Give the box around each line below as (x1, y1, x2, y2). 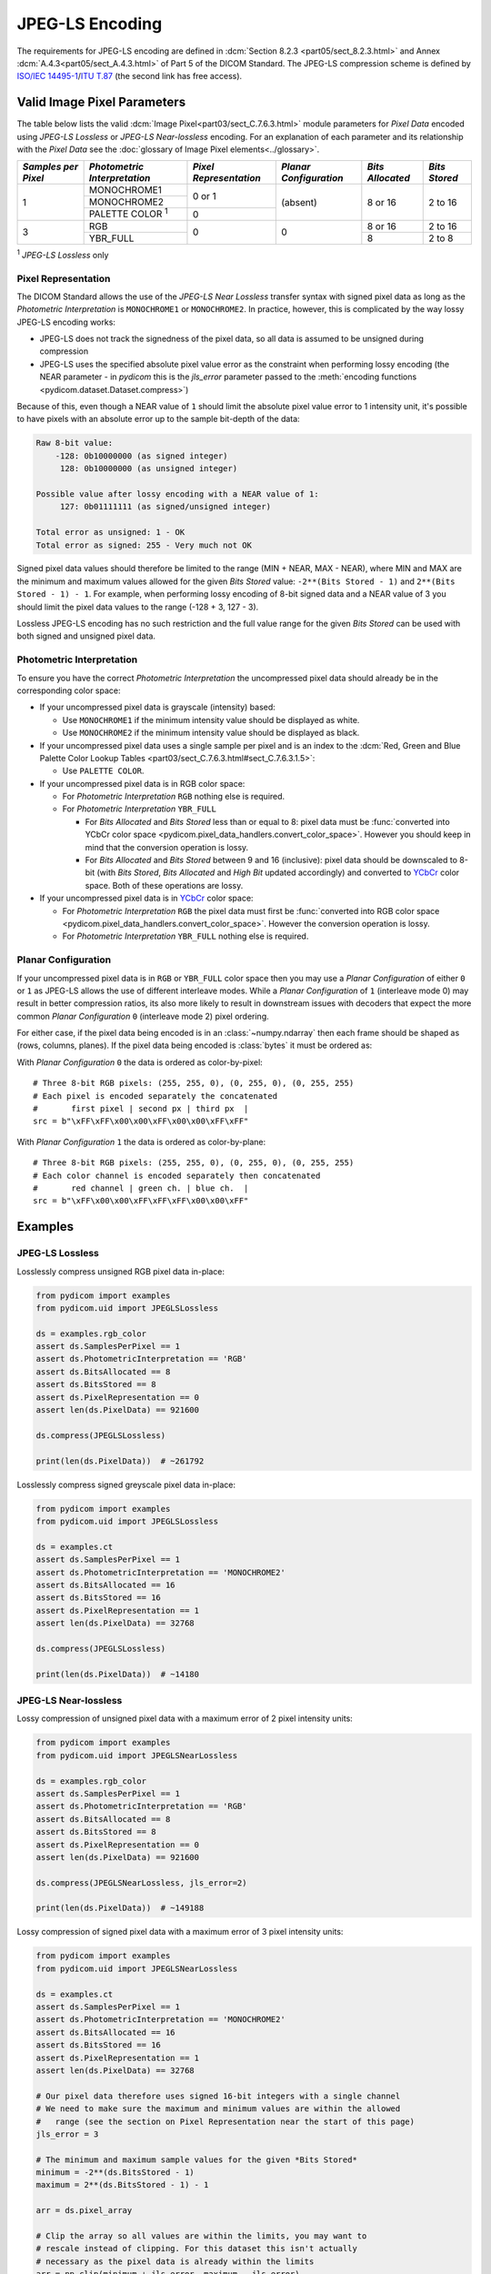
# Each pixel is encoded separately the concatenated (33, 1091, 277, 1101)
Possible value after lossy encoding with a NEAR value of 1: (35, 488, 319, 499)
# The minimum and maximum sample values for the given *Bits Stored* (35, 2154, 358, 2165)
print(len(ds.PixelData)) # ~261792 (35, 1455, 205, 1466)
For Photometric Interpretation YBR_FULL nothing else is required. (62, 931, 309, 941)
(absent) (280, 196, 317, 208)
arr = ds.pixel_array (35, 2206, 133, 2216)
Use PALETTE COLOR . (62, 765, 145, 777)
